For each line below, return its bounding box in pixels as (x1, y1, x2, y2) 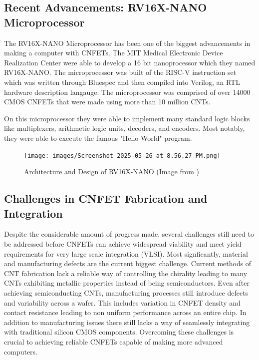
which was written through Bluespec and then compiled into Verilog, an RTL (4, 76, 240, 87)
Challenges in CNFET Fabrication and (4, 191, 208, 206)
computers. (4, 346, 38, 357)
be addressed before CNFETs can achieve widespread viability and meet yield (4, 238, 242, 249)
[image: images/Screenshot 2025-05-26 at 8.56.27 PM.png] (24, 152, 221, 159)
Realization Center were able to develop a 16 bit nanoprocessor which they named (4, 57, 256, 67)
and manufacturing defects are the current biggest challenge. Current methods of (4, 258, 252, 269)
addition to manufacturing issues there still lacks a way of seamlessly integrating (4, 317, 250, 327)
